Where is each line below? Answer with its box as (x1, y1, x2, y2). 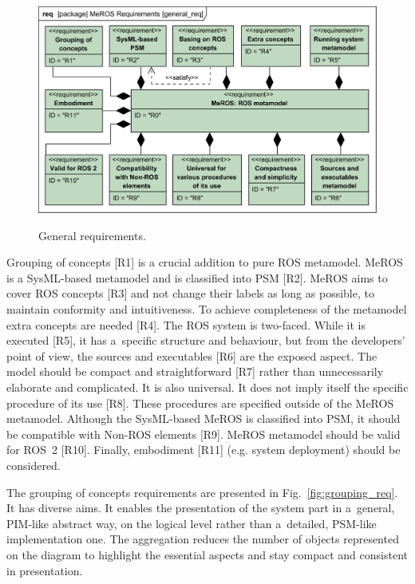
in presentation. (6, 562, 83, 578)
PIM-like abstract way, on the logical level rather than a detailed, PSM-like (6, 515, 377, 531)
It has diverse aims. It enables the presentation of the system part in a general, (6, 499, 395, 516)
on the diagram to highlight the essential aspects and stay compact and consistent (6, 546, 408, 562)
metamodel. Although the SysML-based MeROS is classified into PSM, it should (6, 410, 401, 427)
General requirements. (38, 227, 146, 243)
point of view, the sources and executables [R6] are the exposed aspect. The (6, 347, 377, 364)
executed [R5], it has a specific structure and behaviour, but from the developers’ (6, 332, 405, 349)
